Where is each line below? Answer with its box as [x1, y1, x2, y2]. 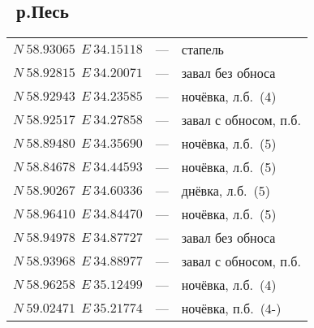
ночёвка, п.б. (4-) [181, 299, 282, 318]
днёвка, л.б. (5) [181, 181, 271, 201]
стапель [181, 40, 224, 59]
